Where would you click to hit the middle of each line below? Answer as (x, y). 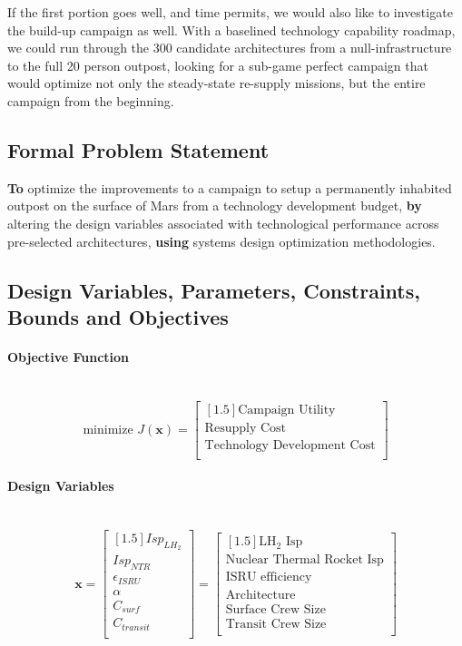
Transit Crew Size (276, 624)
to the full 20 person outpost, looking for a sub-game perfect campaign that (218, 65)
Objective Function (69, 356)
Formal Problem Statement (138, 149)
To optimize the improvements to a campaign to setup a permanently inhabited (230, 187)
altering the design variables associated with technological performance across (223, 223)
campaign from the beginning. (91, 100)
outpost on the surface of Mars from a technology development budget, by (215, 206)
